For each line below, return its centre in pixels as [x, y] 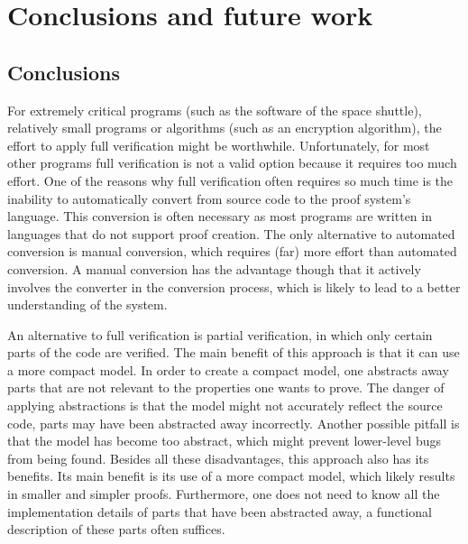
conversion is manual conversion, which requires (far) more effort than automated [232, 251]
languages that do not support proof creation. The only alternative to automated [231, 233]
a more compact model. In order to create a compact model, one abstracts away [228, 369]
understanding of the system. [87, 304]
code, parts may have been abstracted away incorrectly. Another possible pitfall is [234, 423]
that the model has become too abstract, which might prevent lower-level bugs [224, 441]
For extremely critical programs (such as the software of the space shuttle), [215, 110]
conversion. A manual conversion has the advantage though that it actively [214, 268]
